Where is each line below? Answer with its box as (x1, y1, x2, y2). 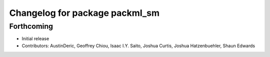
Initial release (21, 36, 49, 42)
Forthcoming (9, 22, 53, 31)
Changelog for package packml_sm (9, 7, 160, 18)
